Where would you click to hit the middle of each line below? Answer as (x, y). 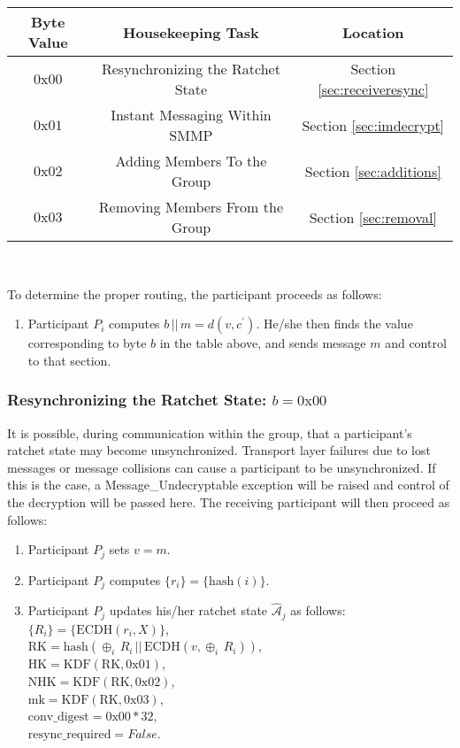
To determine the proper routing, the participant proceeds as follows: (195, 293)
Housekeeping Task (191, 32)
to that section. (69, 360)
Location (373, 32)
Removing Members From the (191, 207)
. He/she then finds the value (334, 324)
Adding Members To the (191, 161)
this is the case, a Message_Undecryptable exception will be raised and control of (228, 485)
